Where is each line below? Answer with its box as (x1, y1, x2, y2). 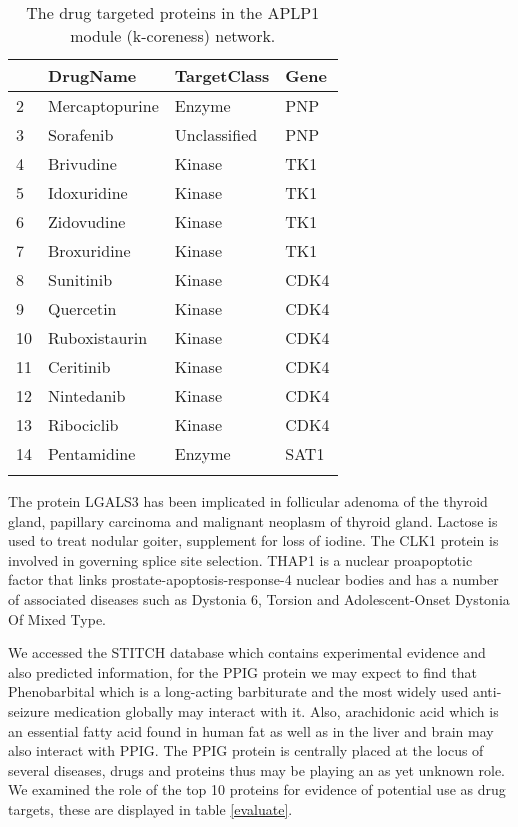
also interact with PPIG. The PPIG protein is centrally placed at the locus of (8, 740, 484, 761)
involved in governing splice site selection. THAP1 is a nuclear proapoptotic (8, 549, 473, 570)
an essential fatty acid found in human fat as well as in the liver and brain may (8, 720, 494, 741)
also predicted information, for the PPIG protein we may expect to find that (8, 661, 477, 682)
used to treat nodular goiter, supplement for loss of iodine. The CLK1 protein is (8, 530, 499, 551)
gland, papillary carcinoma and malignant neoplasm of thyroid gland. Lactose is (8, 510, 498, 531)
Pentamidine (48, 442, 136, 465)
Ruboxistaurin (48, 326, 148, 349)
